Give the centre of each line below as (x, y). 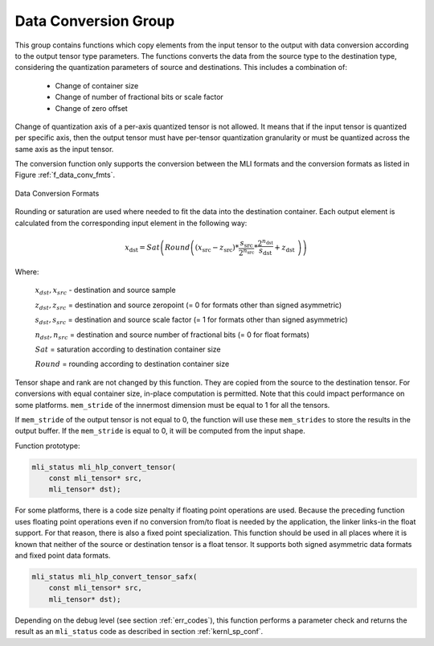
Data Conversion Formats (57, 193)
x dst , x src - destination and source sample (105, 291)
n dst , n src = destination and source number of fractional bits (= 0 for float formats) (172, 335)
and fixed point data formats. (63, 556)
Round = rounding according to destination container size (132, 364)
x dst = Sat (143, 248)
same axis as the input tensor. (64, 149)
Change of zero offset (91, 108)
